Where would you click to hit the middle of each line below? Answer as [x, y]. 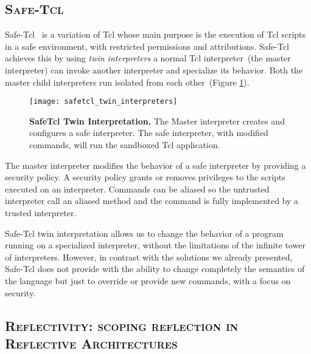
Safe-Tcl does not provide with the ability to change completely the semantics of [155, 269]
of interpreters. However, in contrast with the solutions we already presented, [149, 257]
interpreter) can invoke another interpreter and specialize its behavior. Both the [154, 70]
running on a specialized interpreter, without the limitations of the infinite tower [155, 245]
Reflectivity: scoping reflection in [122, 325]
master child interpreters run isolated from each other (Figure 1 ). [127, 82]
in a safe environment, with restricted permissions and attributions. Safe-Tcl [147, 46]
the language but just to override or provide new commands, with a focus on [148, 280]
